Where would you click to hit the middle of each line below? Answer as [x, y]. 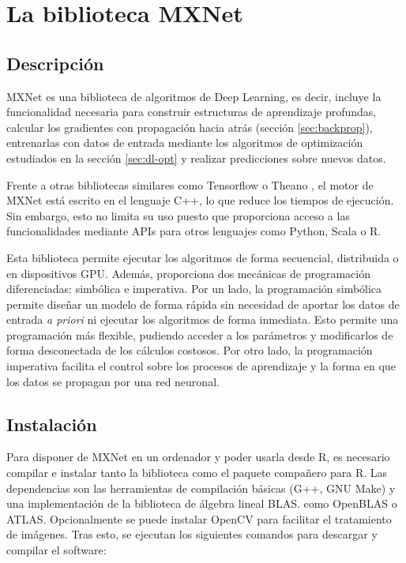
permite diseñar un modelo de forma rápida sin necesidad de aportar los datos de [203, 304]
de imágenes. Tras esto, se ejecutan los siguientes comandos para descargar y [192, 534]
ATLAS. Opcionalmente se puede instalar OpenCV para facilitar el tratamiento [199, 518]
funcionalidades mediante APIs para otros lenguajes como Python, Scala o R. [194, 231]
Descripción [55, 63]
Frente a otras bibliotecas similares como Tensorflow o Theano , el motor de [190, 184]
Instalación [52, 424]
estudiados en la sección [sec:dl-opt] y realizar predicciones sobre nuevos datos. [196, 158]
